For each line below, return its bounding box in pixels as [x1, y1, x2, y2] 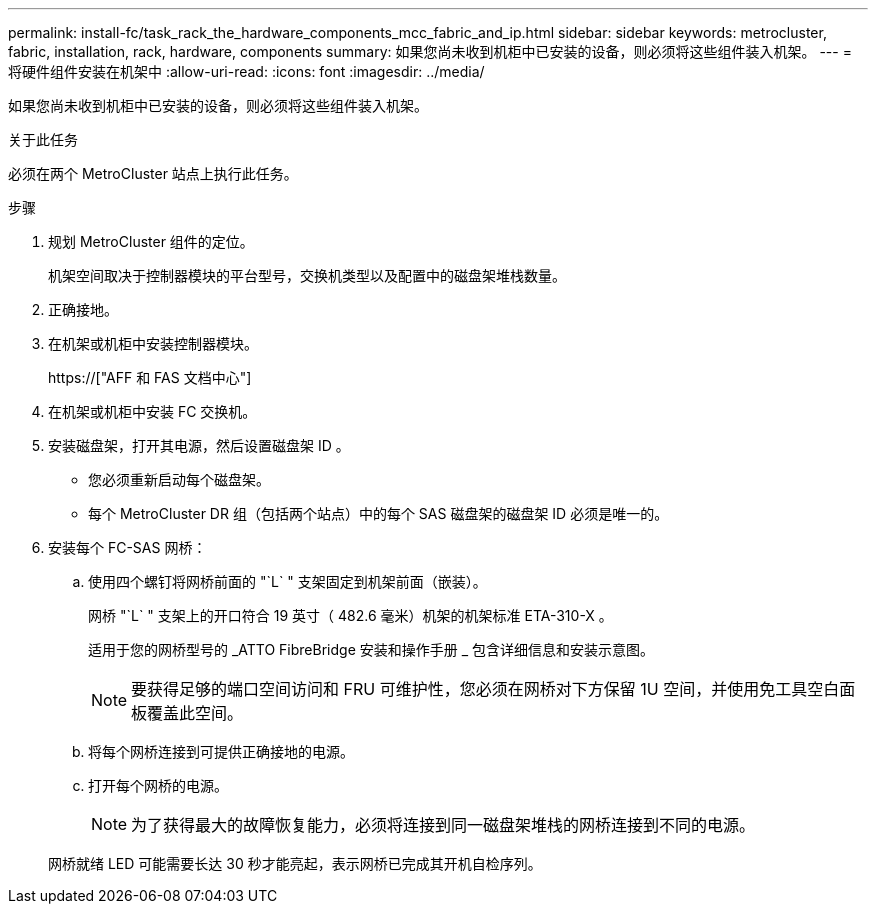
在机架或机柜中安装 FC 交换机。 [48, 403, 257, 420]
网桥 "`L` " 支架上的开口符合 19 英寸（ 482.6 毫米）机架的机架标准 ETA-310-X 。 [88, 607, 613, 624]
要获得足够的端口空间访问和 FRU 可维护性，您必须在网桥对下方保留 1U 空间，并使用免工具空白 [131, 679, 840, 699]
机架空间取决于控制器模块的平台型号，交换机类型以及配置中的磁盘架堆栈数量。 [48, 267, 566, 284]
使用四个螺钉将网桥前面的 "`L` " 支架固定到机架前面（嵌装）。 [88, 573, 487, 590]
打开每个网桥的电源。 [88, 777, 228, 794]
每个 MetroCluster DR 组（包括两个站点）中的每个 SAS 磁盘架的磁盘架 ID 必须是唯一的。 [88, 505, 669, 522]
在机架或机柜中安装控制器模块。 [48, 335, 258, 352]
